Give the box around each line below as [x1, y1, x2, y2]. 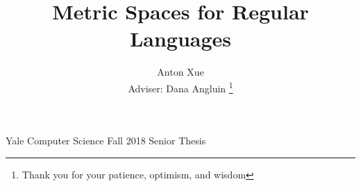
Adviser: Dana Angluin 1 [128, 78, 233, 95]
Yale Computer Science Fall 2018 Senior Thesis [6, 133, 206, 148]
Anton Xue [157, 65, 204, 79]
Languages [129, 24, 232, 53]
